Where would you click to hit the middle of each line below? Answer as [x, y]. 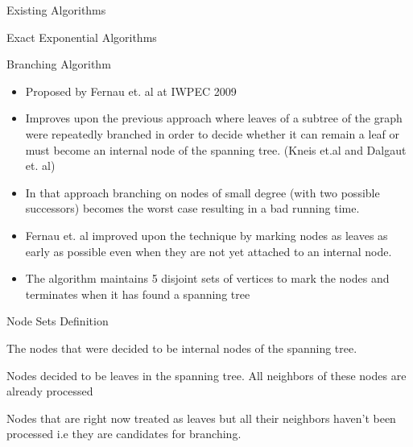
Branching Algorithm [59, 64]
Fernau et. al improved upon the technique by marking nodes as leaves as [206, 235]
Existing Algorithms [56, 10]
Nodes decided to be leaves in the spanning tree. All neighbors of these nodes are [206, 375]
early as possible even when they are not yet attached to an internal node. [209, 251]
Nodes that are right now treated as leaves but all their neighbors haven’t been [201, 418]
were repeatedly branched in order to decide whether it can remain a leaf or [213, 133]
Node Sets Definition [58, 321]
